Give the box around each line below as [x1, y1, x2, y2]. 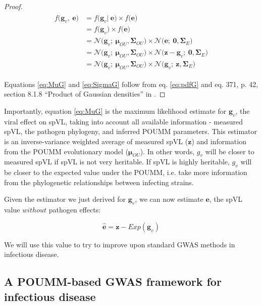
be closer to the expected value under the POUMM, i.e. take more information [4, 167, 247, 178]
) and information [191, 136, 246, 146]
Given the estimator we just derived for [4, 194, 126, 204]
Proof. [4, 1, 23, 11]
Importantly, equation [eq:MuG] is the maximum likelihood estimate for [4, 105, 227, 116]
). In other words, [140, 146, 195, 156]
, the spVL [209, 194, 242, 204]
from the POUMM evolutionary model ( [4, 146, 129, 156]
